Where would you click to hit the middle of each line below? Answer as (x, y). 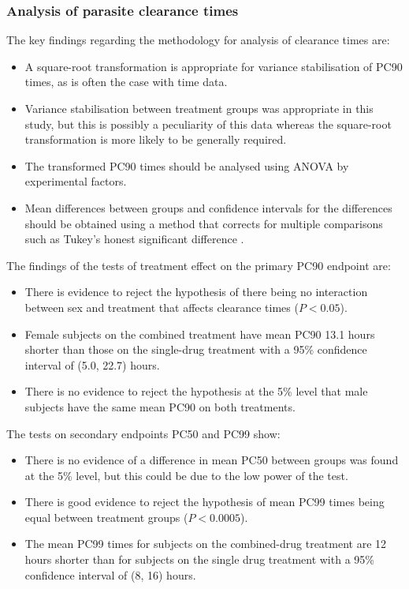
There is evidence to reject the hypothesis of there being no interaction (196, 292)
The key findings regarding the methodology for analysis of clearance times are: (198, 40)
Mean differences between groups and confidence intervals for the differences (208, 207)
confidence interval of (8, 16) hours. (110, 574)
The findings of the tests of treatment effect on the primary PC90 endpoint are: (199, 265)
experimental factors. (76, 181)
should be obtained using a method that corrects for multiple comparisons (204, 223)
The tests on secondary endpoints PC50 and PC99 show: (143, 433)
